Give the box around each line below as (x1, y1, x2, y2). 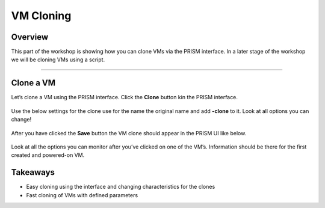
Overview (11, 32, 49, 42)
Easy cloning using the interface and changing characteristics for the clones (26, 183, 215, 191)
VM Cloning (11, 9, 72, 22)
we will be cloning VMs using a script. (11, 56, 105, 63)
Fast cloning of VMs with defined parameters (26, 191, 138, 198)
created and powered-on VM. (11, 151, 85, 159)
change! (11, 116, 32, 123)
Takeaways (11, 167, 55, 177)
